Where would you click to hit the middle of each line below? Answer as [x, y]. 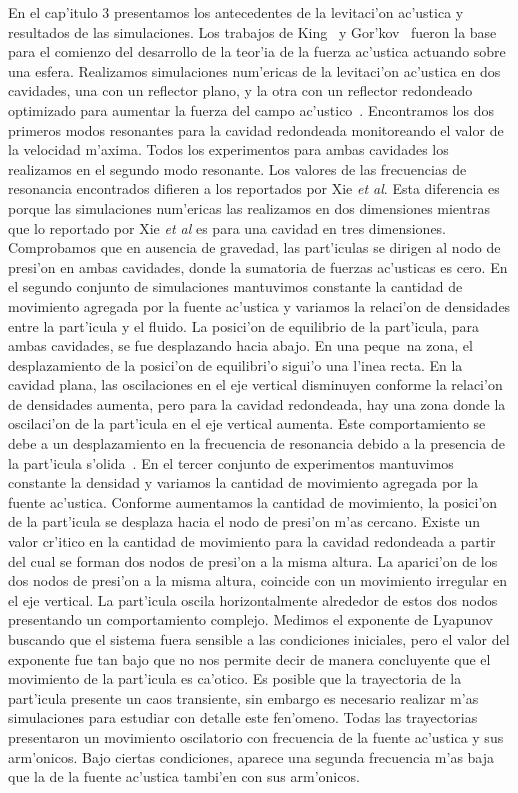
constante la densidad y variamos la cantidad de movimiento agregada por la [243, 482]
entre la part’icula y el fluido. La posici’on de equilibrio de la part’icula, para [244, 325]
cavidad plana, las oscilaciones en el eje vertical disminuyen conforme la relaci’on [255, 384]
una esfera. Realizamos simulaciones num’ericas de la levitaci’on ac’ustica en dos [254, 70]
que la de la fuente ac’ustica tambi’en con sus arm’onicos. [184, 776]
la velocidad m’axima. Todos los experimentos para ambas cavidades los [228, 149]
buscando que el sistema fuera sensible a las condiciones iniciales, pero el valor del [259, 639]
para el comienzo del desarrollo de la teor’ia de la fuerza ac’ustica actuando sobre [257, 51]
